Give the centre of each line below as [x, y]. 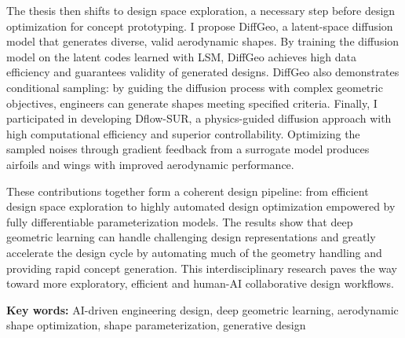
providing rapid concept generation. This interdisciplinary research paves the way [202, 268]
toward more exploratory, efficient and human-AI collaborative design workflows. [200, 283]
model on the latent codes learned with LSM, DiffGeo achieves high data [181, 56]
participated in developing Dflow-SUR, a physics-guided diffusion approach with [199, 118]
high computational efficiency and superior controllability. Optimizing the [183, 133]
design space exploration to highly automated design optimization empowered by [201, 206]
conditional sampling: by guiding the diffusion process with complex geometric [195, 87]
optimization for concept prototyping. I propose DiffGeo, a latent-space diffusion [200, 26]
